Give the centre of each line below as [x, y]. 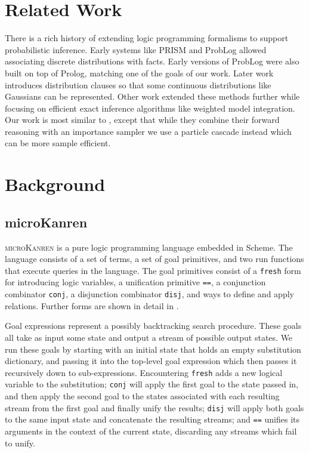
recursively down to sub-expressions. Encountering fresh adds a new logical [144, 372]
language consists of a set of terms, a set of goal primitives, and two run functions [154, 259]
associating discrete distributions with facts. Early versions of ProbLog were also [152, 61]
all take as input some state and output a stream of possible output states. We [149, 337]
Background [55, 184]
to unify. [20, 443]
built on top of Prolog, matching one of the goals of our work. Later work [139, 73]
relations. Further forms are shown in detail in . [92, 305]
